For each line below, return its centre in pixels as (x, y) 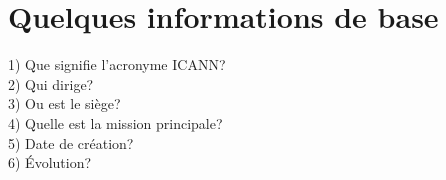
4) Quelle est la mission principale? (115, 122)
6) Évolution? (50, 162)
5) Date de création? (71, 142)
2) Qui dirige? (51, 83)
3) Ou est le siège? (64, 103)
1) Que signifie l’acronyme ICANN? (117, 64)
